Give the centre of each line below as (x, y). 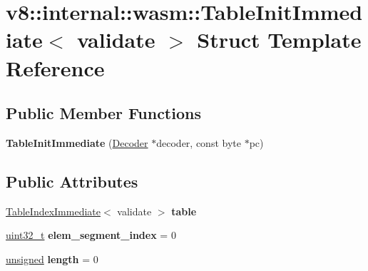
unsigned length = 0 (52, 259)
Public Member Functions (103, 113)
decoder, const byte (199, 142)
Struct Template (279, 40)
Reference (55, 67)
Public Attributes (72, 181)
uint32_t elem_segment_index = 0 (91, 235)
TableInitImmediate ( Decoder (77, 142)
